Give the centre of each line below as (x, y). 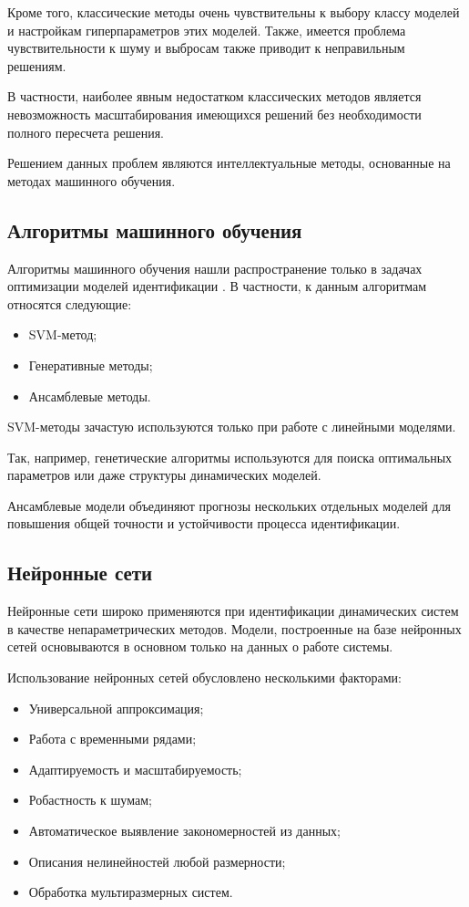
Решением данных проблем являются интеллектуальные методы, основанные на (229, 163)
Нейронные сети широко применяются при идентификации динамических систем (233, 611)
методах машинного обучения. (92, 180)
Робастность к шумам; (90, 800)
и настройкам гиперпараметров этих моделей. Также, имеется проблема (207, 30)
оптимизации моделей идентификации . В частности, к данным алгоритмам (217, 286)
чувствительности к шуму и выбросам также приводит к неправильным (206, 48)
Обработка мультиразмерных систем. (131, 892)
